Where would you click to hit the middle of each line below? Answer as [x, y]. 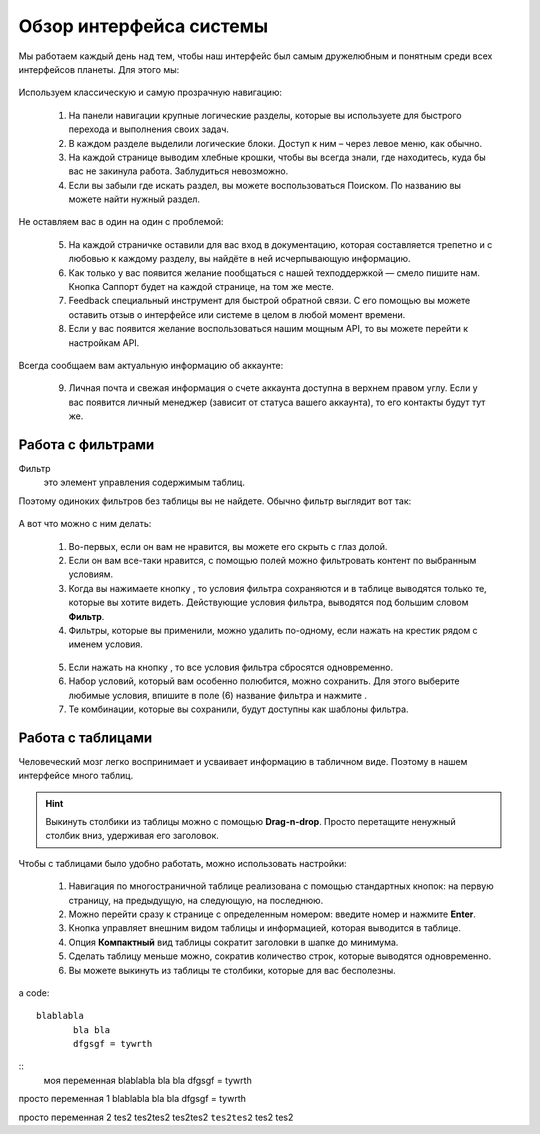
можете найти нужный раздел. [134, 199]
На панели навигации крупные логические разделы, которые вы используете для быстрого [265, 115]
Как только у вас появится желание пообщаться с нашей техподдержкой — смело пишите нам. [274, 272]
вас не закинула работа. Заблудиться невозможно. [178, 171]
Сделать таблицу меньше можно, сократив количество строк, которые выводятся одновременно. [280, 956]
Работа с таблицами [85, 737]
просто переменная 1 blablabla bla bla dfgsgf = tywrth [132, 1099]
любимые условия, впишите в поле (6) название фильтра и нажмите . [217, 695]
